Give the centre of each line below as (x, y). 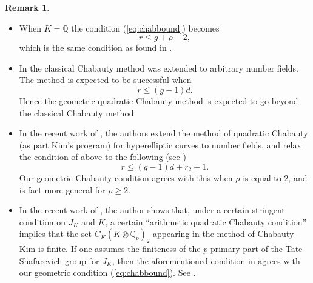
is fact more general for (62, 189)
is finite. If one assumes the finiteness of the (119, 249)
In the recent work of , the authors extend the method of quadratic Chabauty (163, 133)
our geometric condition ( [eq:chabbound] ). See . (107, 272)
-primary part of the (245, 249)
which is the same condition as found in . (96, 48)
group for (82, 260)
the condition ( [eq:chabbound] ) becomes (145, 28)
